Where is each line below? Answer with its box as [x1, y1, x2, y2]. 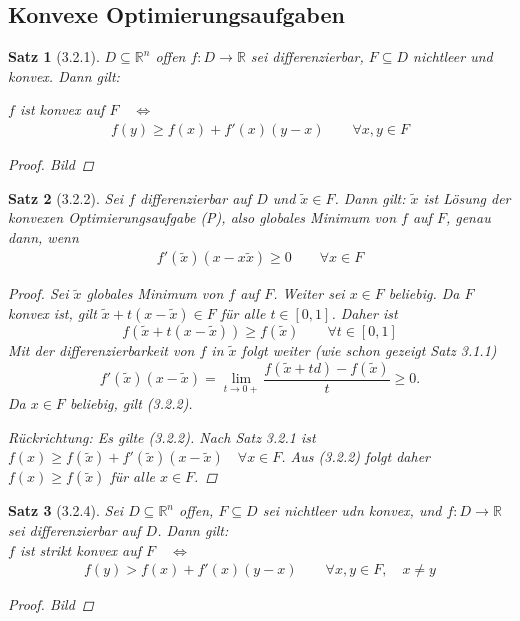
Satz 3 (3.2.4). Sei [8, 500, 124, 521]
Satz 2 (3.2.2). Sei [8, 187, 124, 208]
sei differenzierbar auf [8, 520, 141, 541]
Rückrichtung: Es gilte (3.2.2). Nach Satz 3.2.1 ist [8, 426, 316, 447]
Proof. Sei [8, 283, 69, 304]
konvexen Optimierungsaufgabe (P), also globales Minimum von [8, 207, 397, 228]
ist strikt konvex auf [19, 539, 142, 560]
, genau [445, 207, 491, 228]
